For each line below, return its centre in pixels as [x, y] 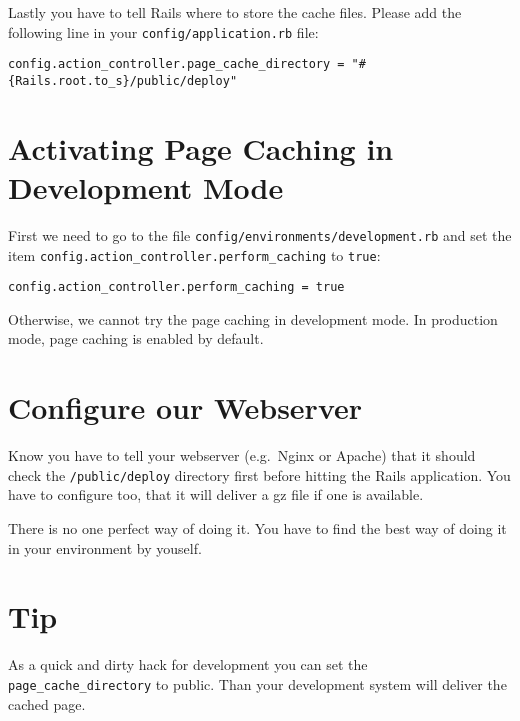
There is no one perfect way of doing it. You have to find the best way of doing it [257, 528]
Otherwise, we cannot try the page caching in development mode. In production [253, 318]
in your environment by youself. [105, 547]
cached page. [47, 703]
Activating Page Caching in [201, 147]
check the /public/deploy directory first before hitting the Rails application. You [259, 474]
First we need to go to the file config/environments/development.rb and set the [260, 234]
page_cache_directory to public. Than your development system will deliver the [257, 683]
